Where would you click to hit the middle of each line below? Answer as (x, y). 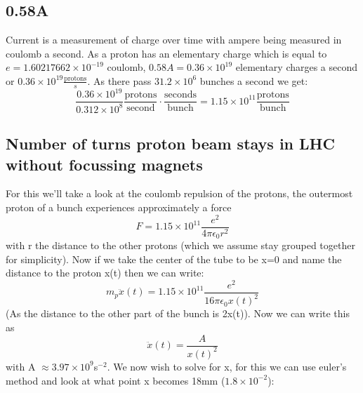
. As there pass (119, 80)
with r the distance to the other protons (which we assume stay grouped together (180, 245)
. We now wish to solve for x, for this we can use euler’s (227, 366)
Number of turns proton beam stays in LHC (170, 144)
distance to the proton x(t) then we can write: (105, 273)
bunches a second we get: (254, 80)
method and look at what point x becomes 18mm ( (115, 380)
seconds (180, 95)
